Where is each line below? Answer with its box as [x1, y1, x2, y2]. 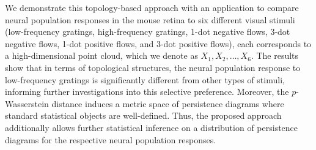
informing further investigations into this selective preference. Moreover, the [5, 85, 289, 98]
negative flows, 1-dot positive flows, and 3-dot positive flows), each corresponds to [5, 37, 312, 50]
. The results [251, 49, 299, 62]
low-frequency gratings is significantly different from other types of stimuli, [5, 73, 285, 86]
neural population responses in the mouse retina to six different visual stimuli [5, 13, 295, 26]
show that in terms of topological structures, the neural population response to [5, 61, 301, 73]
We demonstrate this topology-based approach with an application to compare [5, 1, 299, 13]
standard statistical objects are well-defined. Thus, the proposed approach [5, 109, 282, 122]
